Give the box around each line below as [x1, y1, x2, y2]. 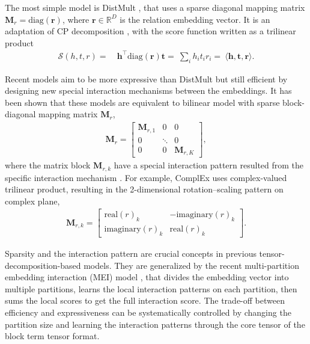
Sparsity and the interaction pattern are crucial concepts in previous [5, 247, 257, 260]
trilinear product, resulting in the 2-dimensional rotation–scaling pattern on [5, 183, 284, 195]
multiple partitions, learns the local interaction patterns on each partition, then [5, 282, 297, 295]
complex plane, [5, 194, 60, 207]
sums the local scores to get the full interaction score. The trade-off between [5, 294, 285, 307]
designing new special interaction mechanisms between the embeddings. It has [5, 84, 292, 97]
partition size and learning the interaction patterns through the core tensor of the [5, 318, 305, 330]
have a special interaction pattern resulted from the [114, 159, 304, 171]
